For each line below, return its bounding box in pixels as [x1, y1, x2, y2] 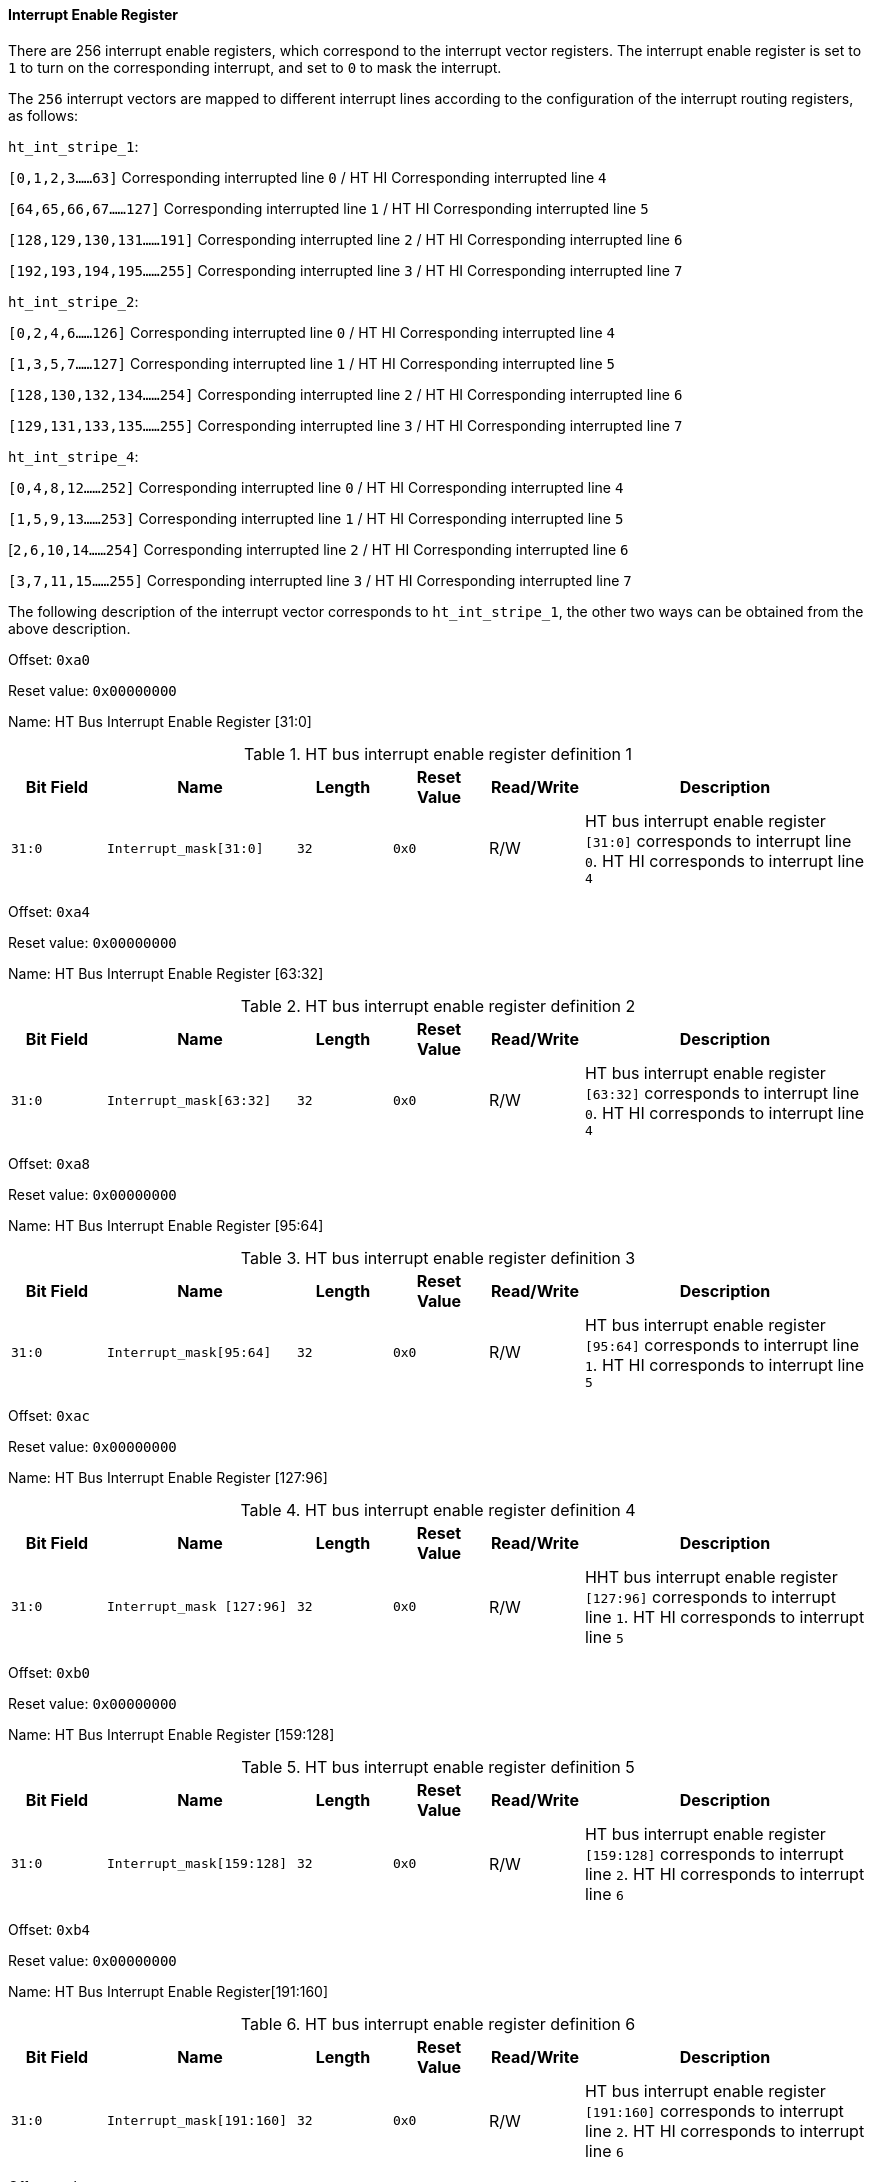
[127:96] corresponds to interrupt [584, 1586, 836, 1607]
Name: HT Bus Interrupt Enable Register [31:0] [8, 712, 312, 730]
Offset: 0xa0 [8, 650, 91, 668]
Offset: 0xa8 [8, 1154, 91, 1172]
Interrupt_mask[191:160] [106, 2113, 287, 2129]
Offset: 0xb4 [8, 1920, 91, 1938]
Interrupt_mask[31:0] [106, 840, 264, 856]
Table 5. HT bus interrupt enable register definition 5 [241, 1756, 635, 1777]
